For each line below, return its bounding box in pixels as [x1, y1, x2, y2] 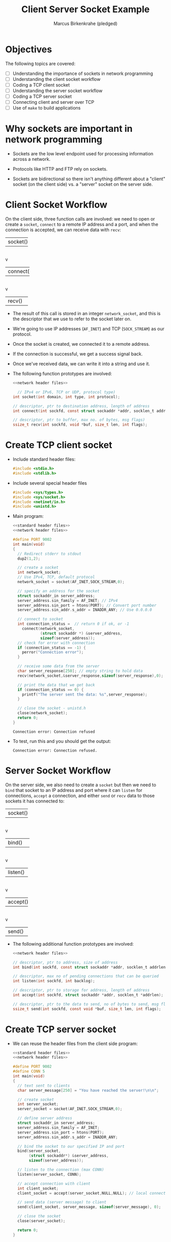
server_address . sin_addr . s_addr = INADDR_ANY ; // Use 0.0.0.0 [17, 608, 152, 613]
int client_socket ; [17, 1185, 59, 1191]
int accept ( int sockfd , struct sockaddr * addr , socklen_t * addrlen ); [12, 992, 164, 998]
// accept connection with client [17, 1181, 91, 1186]
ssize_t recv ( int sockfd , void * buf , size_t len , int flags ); [12, 422, 148, 427]
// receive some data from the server [17, 664, 100, 669]
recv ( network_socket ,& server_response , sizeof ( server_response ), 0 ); [17, 673, 164, 678]
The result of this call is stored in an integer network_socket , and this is [12, 311, 161, 316]
